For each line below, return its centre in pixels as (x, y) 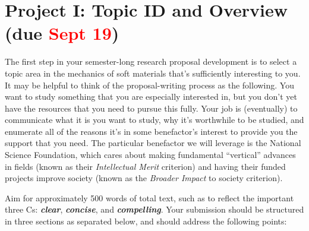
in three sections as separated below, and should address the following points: (146, 221)
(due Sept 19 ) (62, 33)
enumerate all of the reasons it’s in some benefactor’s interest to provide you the (151, 131)
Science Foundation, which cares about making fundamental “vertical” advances (150, 155)
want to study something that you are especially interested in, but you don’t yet (151, 96)
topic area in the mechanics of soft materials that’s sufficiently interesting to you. (153, 73)
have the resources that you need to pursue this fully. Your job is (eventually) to (151, 108)
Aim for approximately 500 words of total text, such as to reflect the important (149, 197)
